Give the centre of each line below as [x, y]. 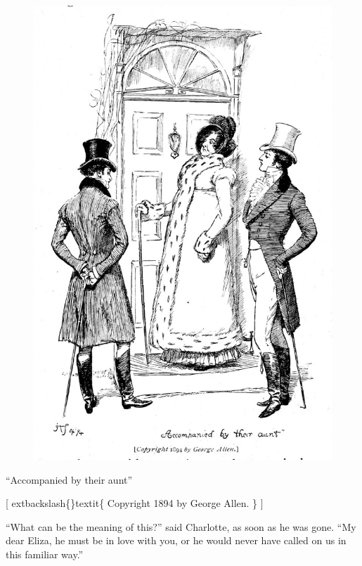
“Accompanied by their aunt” [69, 479]
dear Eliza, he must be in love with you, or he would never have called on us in [176, 540]
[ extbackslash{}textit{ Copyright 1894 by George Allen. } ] [135, 503]
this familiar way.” [45, 554]
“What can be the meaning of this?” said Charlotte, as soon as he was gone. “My [181, 526]
